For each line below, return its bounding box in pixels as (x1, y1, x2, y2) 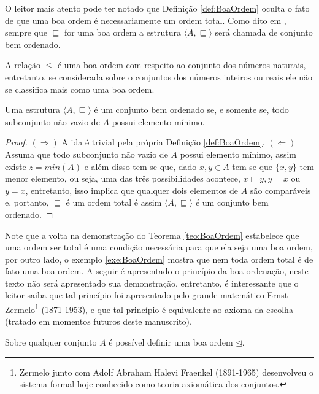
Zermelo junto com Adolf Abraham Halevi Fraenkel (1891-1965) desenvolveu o (19, 365, 313, 378)
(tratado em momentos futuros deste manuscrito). (5, 315, 192, 328)
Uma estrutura (5, 103, 60, 116)
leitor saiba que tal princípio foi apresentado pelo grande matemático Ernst (5, 288, 288, 301)
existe (5, 160, 26, 172)
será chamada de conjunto (215, 26, 313, 39)
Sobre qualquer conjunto (5, 335, 97, 348)
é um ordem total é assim (66, 196, 162, 209)
